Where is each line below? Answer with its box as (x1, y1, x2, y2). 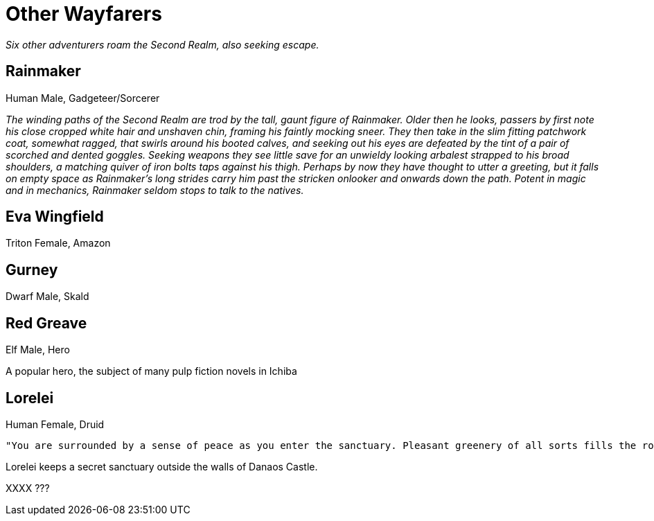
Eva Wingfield (6, 208, 104, 226)
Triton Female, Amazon (6, 237, 111, 249)
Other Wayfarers (6, 2, 162, 26)
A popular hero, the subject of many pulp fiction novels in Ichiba (6, 365, 297, 378)
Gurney (6, 260, 58, 279)
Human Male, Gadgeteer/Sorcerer (6, 91, 160, 104)
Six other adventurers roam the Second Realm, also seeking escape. (6, 38, 319, 51)
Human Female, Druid (6, 418, 105, 430)
